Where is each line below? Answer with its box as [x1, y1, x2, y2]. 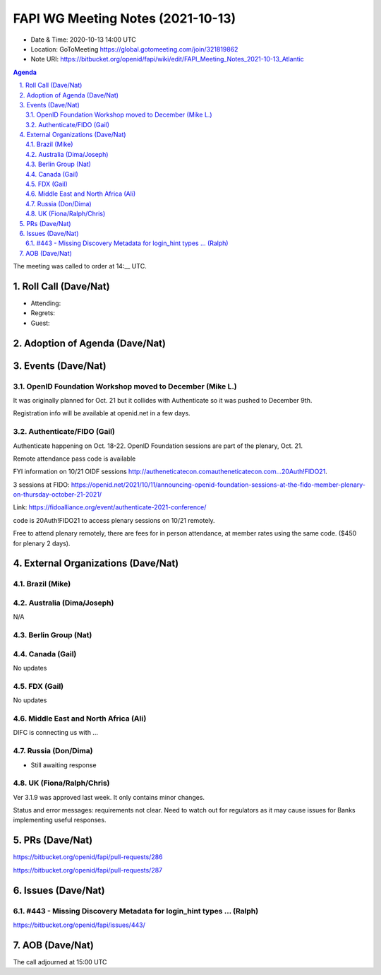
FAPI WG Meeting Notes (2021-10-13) [13, 11, 236, 26]
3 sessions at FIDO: [13, 480, 70, 489]
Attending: [30, 299, 61, 307]
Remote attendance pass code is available [13, 454, 136, 463]
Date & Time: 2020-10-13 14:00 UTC [30, 35, 137, 44]
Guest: [30, 319, 50, 327]
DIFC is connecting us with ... [13, 728, 99, 737]
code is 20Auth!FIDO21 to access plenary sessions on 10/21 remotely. [13, 516, 215, 524]
